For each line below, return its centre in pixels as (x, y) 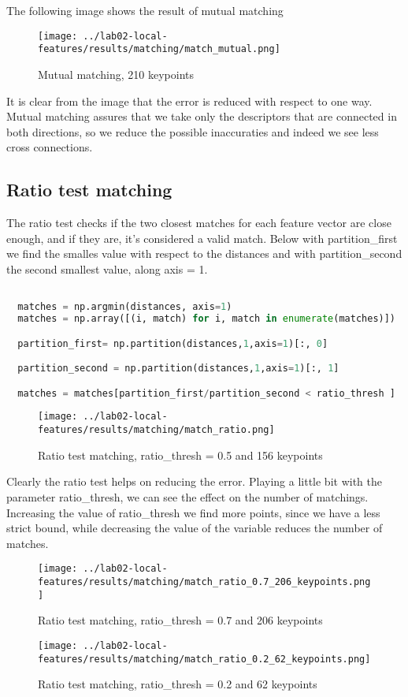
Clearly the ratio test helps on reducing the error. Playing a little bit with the (194, 481)
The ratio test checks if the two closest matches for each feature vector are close (199, 223)
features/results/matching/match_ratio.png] (156, 430)
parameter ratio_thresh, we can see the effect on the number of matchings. (187, 496)
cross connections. (50, 147)
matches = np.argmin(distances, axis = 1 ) (125, 307)
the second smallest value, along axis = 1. (107, 268)
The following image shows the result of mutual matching (145, 10)
